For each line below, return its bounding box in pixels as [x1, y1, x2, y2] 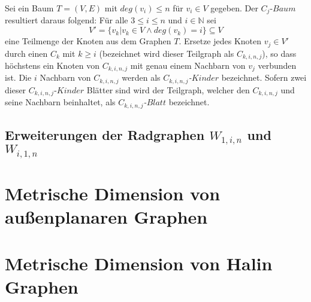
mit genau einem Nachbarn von [130, 59, 246, 71]
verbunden [258, 59, 297, 71]
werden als [122, 71, 161, 84]
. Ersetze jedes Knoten [179, 35, 262, 47]
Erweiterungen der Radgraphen [5, 126, 205, 144]
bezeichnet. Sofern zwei [221, 71, 307, 84]
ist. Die [5, 71, 32, 84]
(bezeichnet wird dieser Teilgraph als [99, 47, 234, 59]
